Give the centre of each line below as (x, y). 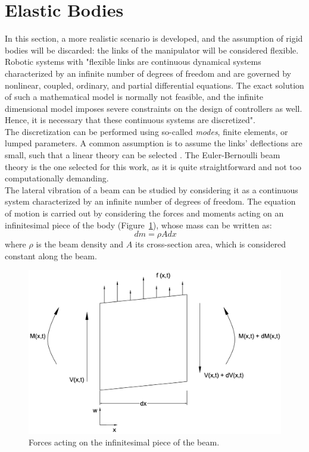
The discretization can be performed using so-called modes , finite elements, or (146, 131)
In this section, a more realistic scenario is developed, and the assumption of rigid (154, 38)
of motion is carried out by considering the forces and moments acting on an (144, 213)
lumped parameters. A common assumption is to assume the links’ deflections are (154, 143)
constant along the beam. (51, 255)
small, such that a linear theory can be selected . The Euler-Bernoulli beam (143, 155)
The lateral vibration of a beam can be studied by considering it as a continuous (152, 189)
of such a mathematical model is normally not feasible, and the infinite (134, 97)
